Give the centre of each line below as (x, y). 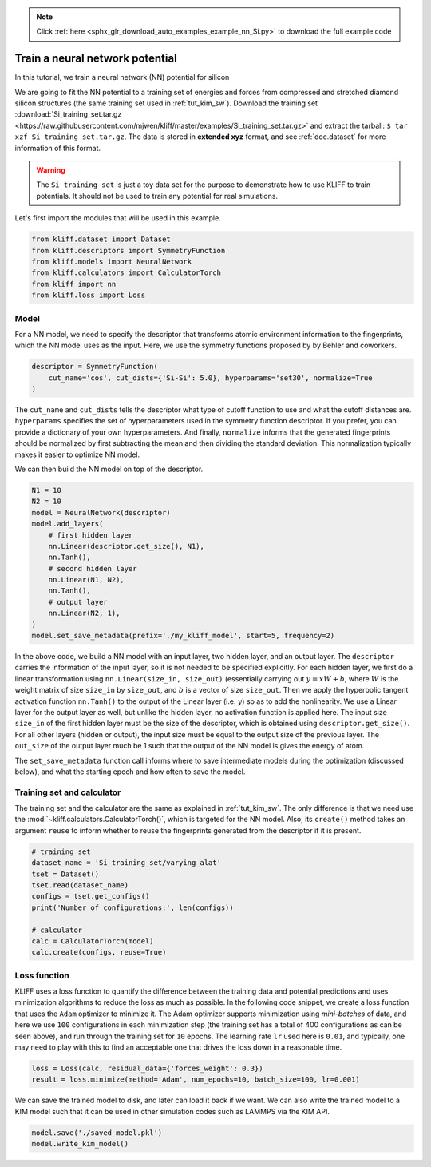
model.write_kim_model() (80, 1144)
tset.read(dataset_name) (80, 885)
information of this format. (58, 148)
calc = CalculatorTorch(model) (93, 941)
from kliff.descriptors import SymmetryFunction (129, 250)
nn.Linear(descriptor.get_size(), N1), (127, 546)
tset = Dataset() (65, 874)
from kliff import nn (74, 284)
